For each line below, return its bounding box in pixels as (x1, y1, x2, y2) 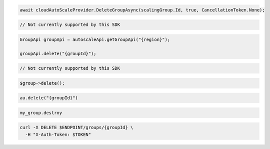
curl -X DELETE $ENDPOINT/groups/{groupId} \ (19, 125, 133, 131)
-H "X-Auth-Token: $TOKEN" (25, 132, 91, 137)
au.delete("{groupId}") (19, 95, 78, 101)
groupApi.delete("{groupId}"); (19, 50, 97, 56)
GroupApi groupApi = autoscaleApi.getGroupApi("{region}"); (19, 36, 170, 42)
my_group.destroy (19, 110, 62, 116)
